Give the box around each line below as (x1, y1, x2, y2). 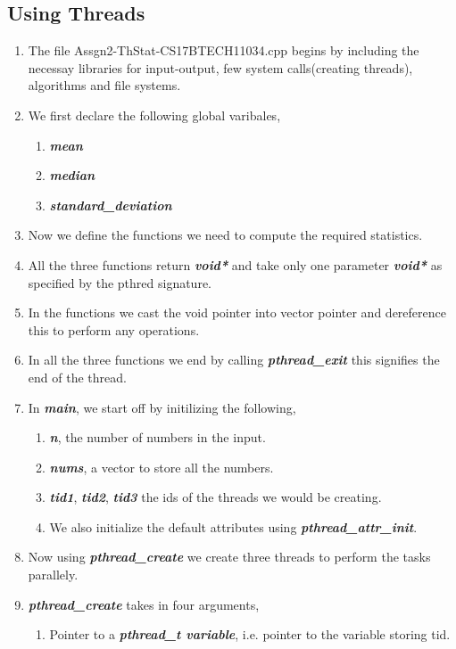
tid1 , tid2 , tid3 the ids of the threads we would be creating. (49, 488, 382, 506)
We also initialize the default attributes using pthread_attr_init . (49, 517, 418, 536)
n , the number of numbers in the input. (49, 428, 266, 447)
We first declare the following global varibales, (28, 105, 281, 124)
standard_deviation (49, 195, 172, 214)
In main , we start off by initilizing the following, (28, 398, 296, 416)
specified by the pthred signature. (28, 273, 211, 292)
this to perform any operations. (28, 320, 200, 339)
